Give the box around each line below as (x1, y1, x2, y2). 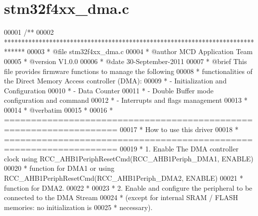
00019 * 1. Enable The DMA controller (120, 144, 239, 154)
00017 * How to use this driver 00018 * (120, 124, 239, 135)
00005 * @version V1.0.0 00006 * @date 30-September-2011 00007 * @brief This (4, 56, 247, 66)
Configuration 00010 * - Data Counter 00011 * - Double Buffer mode (4, 85, 214, 95)
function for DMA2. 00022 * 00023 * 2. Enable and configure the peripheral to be (4, 182, 253, 193)
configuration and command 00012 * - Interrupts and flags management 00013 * (4, 95, 248, 105)
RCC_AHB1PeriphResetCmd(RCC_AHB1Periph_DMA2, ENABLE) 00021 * (4, 173, 243, 183)
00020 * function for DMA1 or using (4, 163, 115, 173)
